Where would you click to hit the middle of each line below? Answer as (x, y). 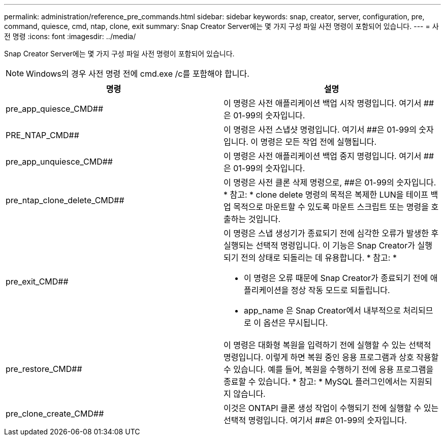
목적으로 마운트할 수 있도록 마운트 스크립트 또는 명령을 (331, 207)
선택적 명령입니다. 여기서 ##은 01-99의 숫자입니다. (315, 420)
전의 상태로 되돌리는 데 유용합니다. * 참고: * (319, 258)
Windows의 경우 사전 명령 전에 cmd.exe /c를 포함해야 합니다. (138, 74)
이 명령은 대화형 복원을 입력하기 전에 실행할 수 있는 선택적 (327, 345)
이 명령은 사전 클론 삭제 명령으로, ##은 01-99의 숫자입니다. (330, 182)
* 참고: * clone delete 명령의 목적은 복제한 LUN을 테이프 (326, 195)
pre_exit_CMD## (37, 281)
